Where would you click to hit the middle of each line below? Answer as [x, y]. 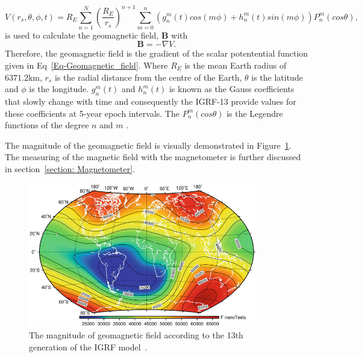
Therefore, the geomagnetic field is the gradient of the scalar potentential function [157, 53]
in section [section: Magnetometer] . [70, 168]
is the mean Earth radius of [236, 65]
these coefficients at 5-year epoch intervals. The [92, 113]
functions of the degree [47, 125]
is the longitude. [59, 89]
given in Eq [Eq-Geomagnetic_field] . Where [86, 65]
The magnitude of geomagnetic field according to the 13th [136, 335]
